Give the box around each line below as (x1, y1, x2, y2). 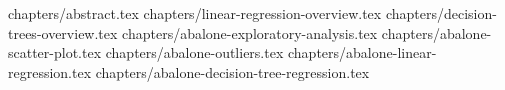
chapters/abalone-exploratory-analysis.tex (122, 22, 378, 43)
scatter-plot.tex (8, 42, 102, 63)
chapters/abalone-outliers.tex (105, 42, 284, 63)
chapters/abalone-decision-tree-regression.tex (95, 61, 370, 82)
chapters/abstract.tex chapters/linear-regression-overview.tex (8, 3, 382, 23)
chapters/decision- (385, 3, 497, 23)
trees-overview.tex (8, 22, 118, 43)
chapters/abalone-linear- (287, 42, 437, 63)
